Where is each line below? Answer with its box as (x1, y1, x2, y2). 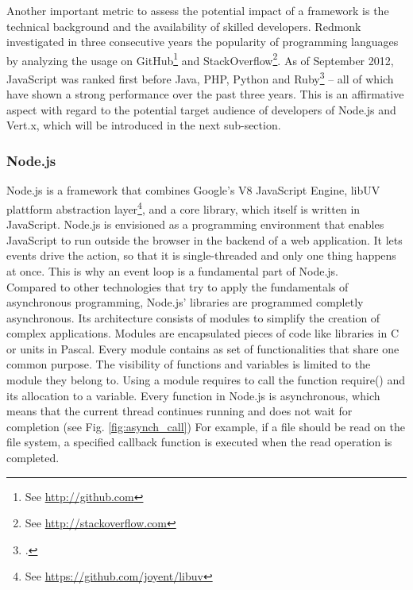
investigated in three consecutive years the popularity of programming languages (6, 33, 399, 50)
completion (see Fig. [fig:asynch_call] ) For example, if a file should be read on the (6, 418, 405, 434)
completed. (6, 449, 60, 466)
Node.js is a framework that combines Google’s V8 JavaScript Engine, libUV (6, 182, 380, 199)
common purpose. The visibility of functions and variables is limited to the (6, 356, 371, 372)
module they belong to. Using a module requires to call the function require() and (6, 372, 406, 388)
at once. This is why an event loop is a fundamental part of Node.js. (6, 262, 339, 279)
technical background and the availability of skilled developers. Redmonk (6, 17, 361, 34)
